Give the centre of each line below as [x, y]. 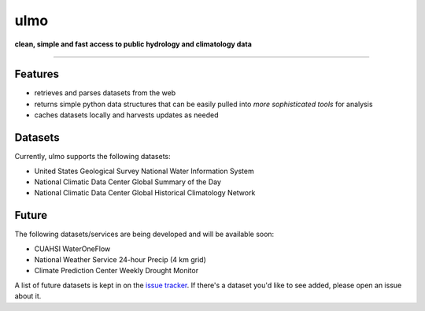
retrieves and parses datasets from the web [105, 93]
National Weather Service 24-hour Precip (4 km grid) [120, 259]
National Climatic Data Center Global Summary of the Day [128, 182]
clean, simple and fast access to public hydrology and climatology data [133, 44]
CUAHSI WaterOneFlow [72, 249]
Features [37, 74]
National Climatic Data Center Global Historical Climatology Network [145, 193]
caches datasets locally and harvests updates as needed [126, 115]
